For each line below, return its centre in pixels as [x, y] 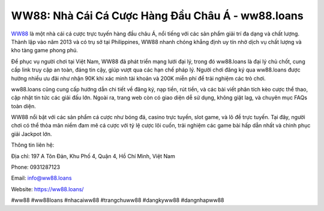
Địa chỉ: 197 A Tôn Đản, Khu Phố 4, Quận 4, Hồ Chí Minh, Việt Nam [93, 156]
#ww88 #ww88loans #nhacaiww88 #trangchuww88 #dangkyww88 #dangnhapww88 [118, 200]
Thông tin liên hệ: [33, 145]
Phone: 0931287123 [35, 167]
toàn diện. [23, 106]
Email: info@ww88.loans [41, 178]
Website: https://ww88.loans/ [47, 189]
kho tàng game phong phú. [44, 50]
